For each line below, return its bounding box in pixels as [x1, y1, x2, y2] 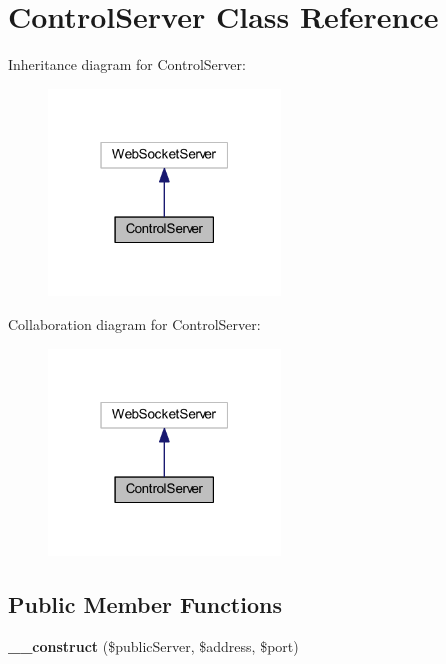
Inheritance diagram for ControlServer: [8, 54, 246, 75]
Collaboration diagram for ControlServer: [8, 314, 261, 335]
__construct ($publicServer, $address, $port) [8, 636, 299, 657]
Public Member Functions [8, 589, 282, 620]
